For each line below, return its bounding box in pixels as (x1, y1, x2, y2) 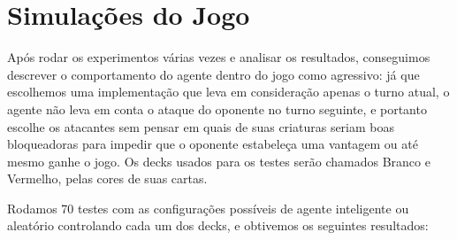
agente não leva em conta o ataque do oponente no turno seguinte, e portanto (7, 99, 427, 118)
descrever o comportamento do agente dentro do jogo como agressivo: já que (7, 65, 420, 83)
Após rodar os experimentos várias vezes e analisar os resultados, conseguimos (7, 48, 430, 66)
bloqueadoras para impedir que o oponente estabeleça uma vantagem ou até (7, 135, 418, 153)
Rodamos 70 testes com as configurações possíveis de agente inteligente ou (7, 198, 409, 217)
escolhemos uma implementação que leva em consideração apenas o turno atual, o (7, 82, 450, 101)
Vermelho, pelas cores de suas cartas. (7, 169, 208, 188)
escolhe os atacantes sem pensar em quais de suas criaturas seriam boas (7, 117, 395, 135)
